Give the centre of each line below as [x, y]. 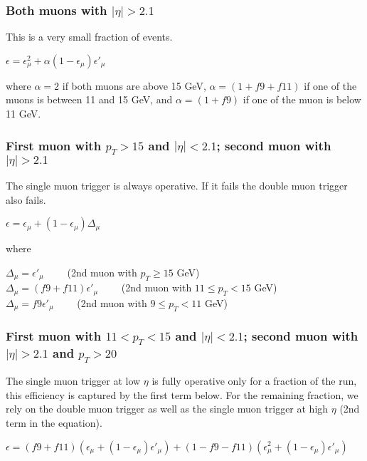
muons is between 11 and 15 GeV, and [89, 99]
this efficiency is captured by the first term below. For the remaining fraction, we [182, 394]
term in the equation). [54, 422]
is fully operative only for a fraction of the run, [254, 381]
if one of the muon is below [302, 99]
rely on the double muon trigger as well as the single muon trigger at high [167, 409]
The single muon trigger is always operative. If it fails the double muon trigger [177, 186]
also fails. [26, 199]
